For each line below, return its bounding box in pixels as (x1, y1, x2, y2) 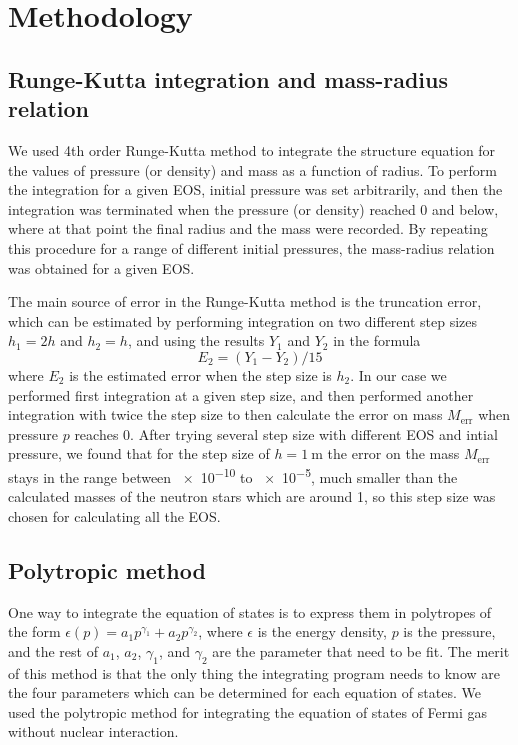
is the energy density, (257, 621, 387, 642)
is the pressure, (403, 621, 496, 642)
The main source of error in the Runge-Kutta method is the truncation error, (8, 291, 482, 312)
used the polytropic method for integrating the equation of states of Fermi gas (8, 701, 488, 722)
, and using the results (127, 330, 265, 351)
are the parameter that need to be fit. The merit (212, 640, 510, 661)
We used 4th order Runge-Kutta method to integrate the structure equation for (8, 139, 496, 160)
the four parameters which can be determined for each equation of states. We (8, 682, 481, 703)
